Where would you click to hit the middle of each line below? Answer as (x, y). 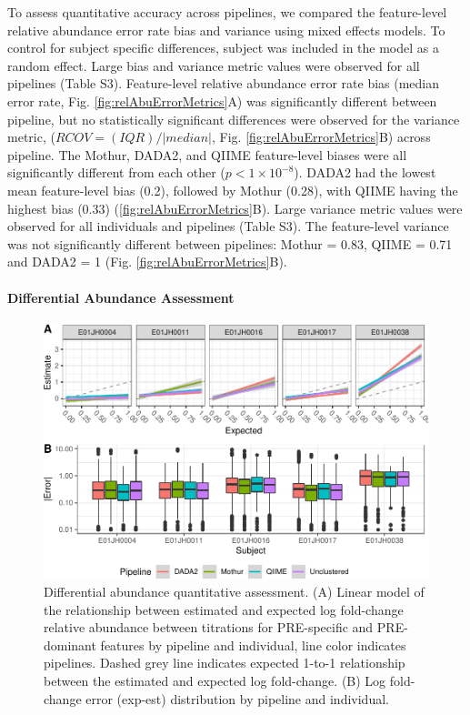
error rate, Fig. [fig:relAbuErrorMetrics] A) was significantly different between (222, 101)
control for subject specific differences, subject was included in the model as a (223, 48)
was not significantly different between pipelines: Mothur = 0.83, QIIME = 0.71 (230, 243)
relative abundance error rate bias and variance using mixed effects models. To (226, 30)
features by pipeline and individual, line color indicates (253, 645)
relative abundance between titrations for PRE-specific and (209, 627)
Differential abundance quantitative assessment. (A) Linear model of (234, 592)
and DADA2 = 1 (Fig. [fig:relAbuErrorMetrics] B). (147, 262)
